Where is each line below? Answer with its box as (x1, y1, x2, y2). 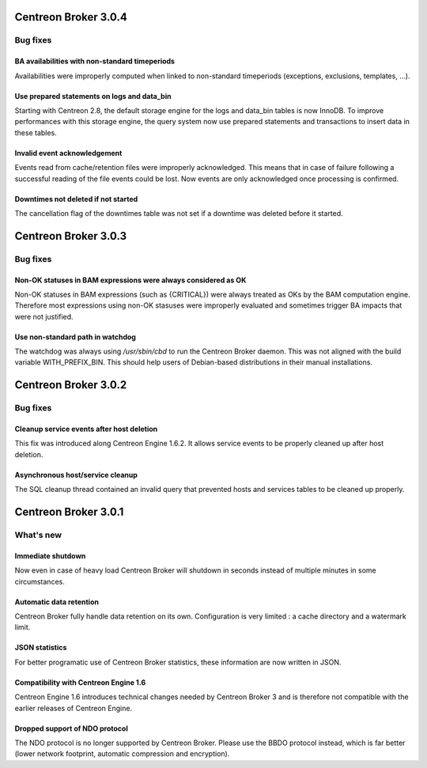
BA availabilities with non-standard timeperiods (14, 56, 176, 66)
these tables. (14, 127, 57, 138)
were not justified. (14, 312, 74, 321)
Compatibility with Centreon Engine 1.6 (14, 677, 146, 687)
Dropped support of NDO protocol (14, 724, 128, 733)
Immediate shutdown (14, 550, 86, 561)
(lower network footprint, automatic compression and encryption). (14, 749, 230, 759)
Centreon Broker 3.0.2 (14, 378, 127, 392)
